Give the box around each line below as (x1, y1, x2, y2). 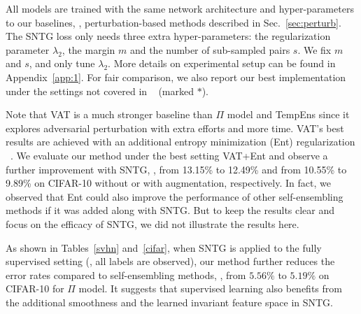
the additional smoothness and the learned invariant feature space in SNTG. (6, 294, 333, 309)
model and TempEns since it (227, 107, 350, 122)
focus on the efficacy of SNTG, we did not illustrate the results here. (6, 216, 299, 231)
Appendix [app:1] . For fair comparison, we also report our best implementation (6, 69, 346, 84)
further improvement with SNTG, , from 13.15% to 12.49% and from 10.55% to (6, 162, 347, 176)
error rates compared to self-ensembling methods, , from (6, 267, 246, 282)
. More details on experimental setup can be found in (108, 56, 336, 71)
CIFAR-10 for (6, 281, 64, 296)
